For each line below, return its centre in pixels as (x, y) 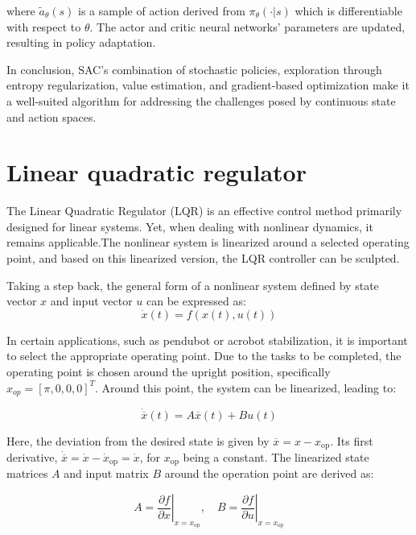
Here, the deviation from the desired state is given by (138, 440)
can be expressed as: (196, 301)
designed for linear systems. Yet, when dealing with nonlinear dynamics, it (190, 226)
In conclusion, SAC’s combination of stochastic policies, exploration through (194, 69)
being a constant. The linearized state (276, 456)
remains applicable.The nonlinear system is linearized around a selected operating (208, 242)
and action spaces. (51, 116)
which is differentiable (348, 10)
